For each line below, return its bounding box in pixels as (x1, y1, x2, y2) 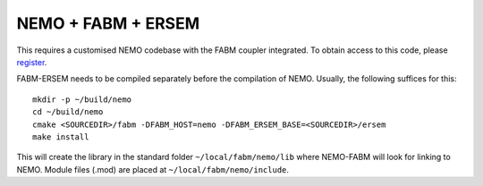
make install (32, 131, 89, 142)
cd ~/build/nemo (32, 107, 104, 117)
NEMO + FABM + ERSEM (16, 13, 200, 33)
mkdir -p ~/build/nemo (32, 94, 132, 105)
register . (16, 56, 47, 67)
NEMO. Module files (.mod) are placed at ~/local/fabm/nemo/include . (16, 164, 290, 174)
